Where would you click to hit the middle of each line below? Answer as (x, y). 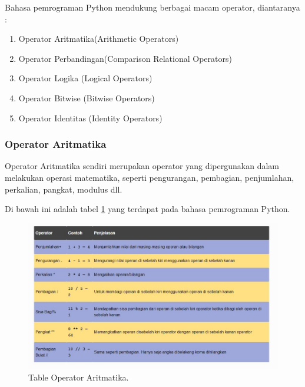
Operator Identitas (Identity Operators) (90, 118)
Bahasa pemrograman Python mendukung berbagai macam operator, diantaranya (152, 7)
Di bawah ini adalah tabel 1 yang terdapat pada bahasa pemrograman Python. (147, 209)
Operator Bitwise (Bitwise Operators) (87, 97)
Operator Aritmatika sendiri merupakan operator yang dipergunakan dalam (142, 166)
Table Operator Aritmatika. (79, 377)
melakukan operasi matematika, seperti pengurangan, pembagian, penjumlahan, (150, 177)
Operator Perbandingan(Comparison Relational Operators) (125, 58)
